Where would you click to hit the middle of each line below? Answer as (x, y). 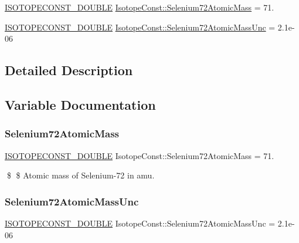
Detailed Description (69, 70)
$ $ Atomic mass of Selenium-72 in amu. (81, 175)
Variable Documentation (80, 104)
